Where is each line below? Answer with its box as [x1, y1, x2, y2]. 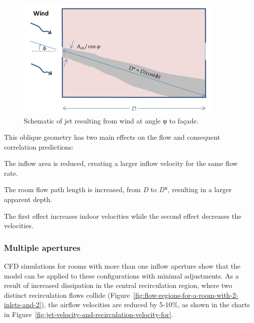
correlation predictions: [4, 141, 74, 152]
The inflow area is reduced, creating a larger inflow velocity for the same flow [4, 158, 238, 168]
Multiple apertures [4, 241, 81, 253]
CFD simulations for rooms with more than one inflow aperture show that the [4, 261, 241, 271]
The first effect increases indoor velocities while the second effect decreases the [4, 210, 242, 221]
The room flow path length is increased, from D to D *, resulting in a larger [4, 184, 232, 195]
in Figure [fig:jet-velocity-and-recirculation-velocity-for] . [4, 309, 173, 320]
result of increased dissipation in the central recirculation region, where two [4, 280, 232, 290]
